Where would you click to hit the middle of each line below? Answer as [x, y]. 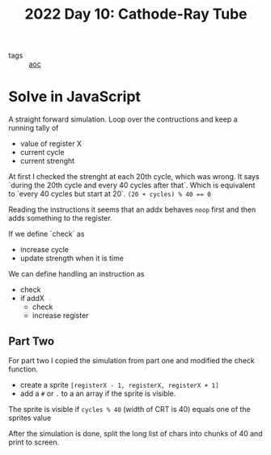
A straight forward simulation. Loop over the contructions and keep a [123, 119]
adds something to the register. [60, 218]
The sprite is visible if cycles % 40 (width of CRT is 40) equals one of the [129, 409]
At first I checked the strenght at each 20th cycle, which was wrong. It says [134, 177]
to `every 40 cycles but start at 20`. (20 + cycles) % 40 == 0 [110, 194]
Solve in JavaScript [75, 97]
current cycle [42, 152]
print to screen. [34, 442]
